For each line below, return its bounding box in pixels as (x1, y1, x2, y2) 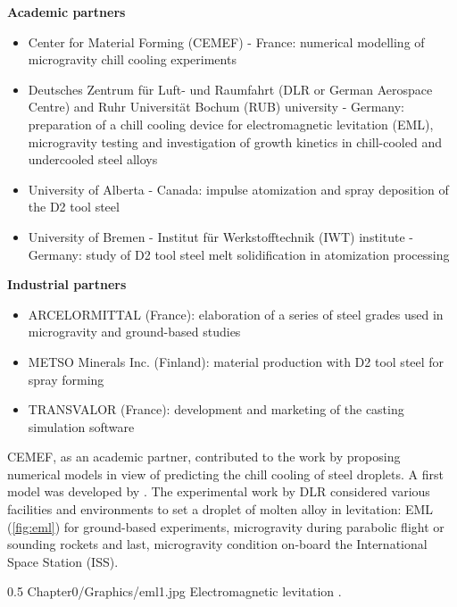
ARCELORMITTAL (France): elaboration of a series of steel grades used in (28, 304, 444, 323)
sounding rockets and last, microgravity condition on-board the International (7, 535, 428, 553)
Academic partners (7, 3, 126, 21)
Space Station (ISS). (7, 552, 119, 570)
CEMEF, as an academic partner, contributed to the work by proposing (7, 447, 401, 466)
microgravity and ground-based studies (28, 322, 241, 341)
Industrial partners (7, 275, 127, 294)
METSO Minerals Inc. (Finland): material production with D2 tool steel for (28, 352, 445, 370)
